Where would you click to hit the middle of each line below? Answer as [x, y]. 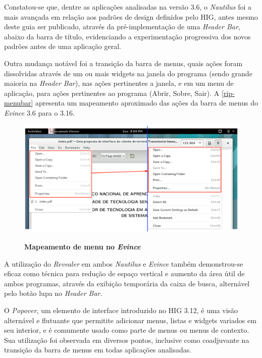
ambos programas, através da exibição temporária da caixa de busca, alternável [127, 283]
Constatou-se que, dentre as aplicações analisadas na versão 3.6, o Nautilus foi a [128, 7]
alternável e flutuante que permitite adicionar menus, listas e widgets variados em [130, 320]
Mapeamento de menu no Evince [83, 246]
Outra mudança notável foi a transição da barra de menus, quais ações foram [123, 63]
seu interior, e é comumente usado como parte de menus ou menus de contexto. [127, 330]
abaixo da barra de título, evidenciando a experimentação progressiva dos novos [127, 36]
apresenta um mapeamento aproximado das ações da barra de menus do [146, 103]
